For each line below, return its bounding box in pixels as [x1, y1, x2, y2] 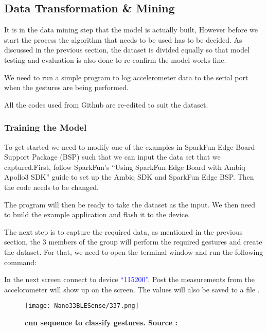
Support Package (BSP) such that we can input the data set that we [4, 151, 221, 162]
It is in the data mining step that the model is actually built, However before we [4, 24, 258, 35]
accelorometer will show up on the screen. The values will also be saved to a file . [4, 284, 260, 294]
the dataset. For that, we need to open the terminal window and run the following [4, 246, 263, 257]
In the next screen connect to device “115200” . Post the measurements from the [4, 274, 255, 285]
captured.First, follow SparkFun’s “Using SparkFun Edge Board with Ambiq [4, 161, 245, 172]
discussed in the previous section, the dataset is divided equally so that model [4, 44, 250, 55]
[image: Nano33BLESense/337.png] [25, 302, 139, 310]
